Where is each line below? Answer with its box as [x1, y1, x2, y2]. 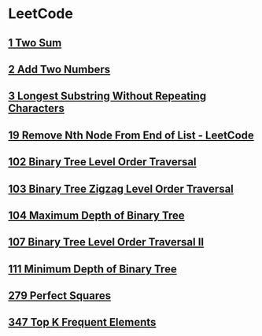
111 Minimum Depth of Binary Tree [8, 262, 177, 275]
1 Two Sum [8, 36, 62, 50]
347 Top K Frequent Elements [8, 316, 157, 329]
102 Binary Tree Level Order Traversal [8, 155, 197, 169]
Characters [8, 102, 65, 115]
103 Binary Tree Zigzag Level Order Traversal [8, 182, 234, 195]
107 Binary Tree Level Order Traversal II [8, 235, 205, 249]
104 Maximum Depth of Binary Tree [8, 209, 185, 222]
